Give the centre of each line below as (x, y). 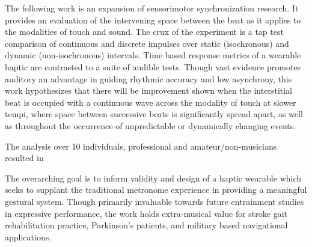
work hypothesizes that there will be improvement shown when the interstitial (149, 90)
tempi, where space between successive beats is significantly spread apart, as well (154, 114)
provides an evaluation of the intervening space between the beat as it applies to (153, 20)
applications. (28, 236)
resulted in (24, 158)
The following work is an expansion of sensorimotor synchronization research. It (152, 8)
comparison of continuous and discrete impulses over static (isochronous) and (147, 43)
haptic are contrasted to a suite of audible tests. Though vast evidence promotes (153, 66)
